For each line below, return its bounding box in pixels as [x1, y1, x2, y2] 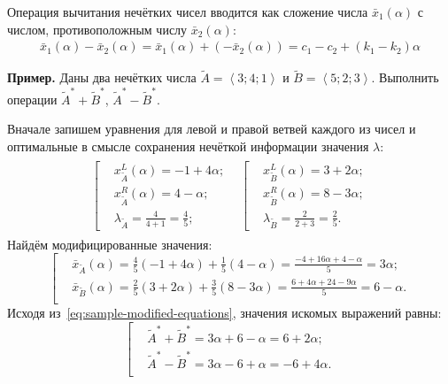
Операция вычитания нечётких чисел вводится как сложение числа [7, 3, 368, 20]
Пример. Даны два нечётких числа [7, 68, 197, 87]
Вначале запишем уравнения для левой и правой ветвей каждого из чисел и [7, 119, 416, 138]
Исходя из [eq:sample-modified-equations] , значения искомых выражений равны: [7, 303, 442, 322]
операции [7, 89, 58, 108]
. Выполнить [371, 68, 439, 87]
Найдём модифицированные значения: [7, 234, 212, 253]
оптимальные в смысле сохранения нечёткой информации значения [7, 136, 369, 155]
